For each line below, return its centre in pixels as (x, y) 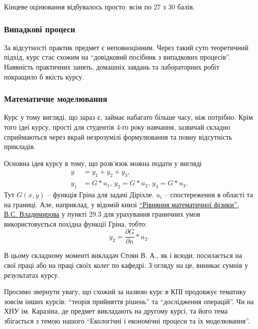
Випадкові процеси (40, 29)
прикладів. (20, 146)
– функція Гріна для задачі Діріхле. (100, 195)
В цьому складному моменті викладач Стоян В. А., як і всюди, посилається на (123, 255)
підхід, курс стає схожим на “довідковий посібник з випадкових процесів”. (117, 57)
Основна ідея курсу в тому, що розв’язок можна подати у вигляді (103, 163)
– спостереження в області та (209, 195)
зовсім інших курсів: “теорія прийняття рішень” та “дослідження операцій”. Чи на (129, 301)
